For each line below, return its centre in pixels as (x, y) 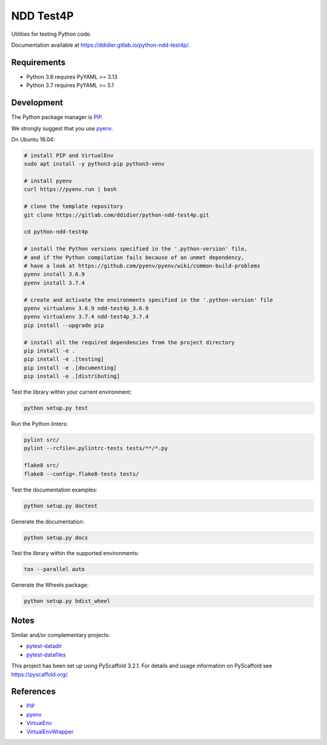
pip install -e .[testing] (64, 359)
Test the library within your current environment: (71, 392)
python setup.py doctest (61, 506)
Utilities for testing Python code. (51, 34)
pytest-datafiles (46, 655)
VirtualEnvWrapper (50, 732)
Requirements (38, 62)
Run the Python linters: (40, 424)
